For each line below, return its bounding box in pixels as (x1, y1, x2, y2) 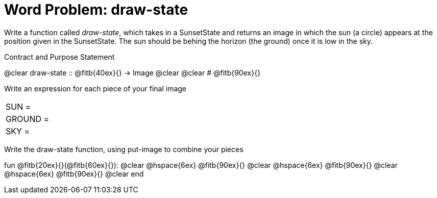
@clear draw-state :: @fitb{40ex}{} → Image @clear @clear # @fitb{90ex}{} (4, 68, 261, 77)
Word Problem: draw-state (4, 1, 188, 18)
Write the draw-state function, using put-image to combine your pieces (4, 144, 244, 154)
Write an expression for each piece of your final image (4, 84, 187, 93)
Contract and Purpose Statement (4, 52, 115, 61)
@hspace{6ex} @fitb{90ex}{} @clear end (4, 169, 144, 178)
